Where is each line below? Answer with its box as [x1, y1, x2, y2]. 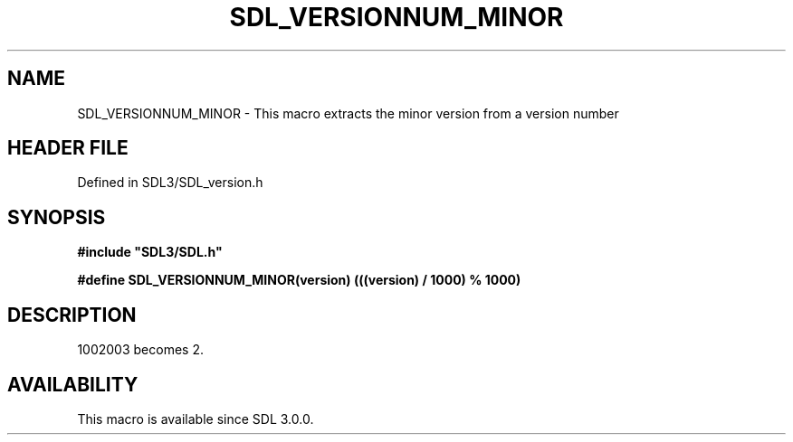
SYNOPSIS [7, 205, 106, 229]
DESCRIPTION [7, 303, 137, 326]
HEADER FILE [7, 136, 129, 160]
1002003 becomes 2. [77, 342, 204, 358]
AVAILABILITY [7, 372, 139, 396]
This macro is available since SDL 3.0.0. [77, 410, 314, 427]
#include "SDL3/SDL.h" [77, 244, 223, 260]
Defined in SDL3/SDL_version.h [77, 174, 263, 191]
